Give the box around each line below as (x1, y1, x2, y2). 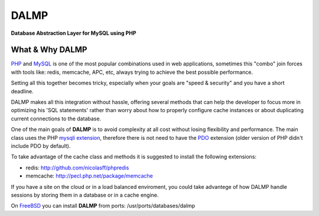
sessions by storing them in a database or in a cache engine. (11, 191, 159, 198)
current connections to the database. (11, 115, 102, 122)
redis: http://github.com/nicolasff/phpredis (25, 164, 129, 171)
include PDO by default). (11, 142, 71, 149)
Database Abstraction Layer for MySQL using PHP (11, 30, 136, 37)
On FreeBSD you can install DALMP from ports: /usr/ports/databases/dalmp (11, 202, 196, 210)
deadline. (11, 87, 34, 94)
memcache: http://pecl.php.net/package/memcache (25, 172, 153, 179)
